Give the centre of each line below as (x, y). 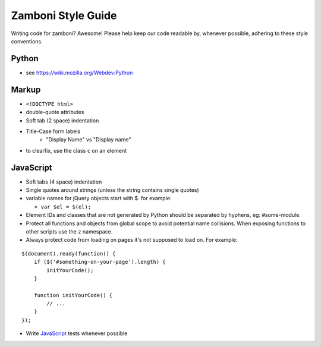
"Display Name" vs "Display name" (89, 140)
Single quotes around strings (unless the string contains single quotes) (112, 190)
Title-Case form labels (53, 131)
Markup (26, 89)
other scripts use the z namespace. (69, 231)
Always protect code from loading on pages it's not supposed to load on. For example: (132, 240)
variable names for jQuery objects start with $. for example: (99, 198)
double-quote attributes (55, 112)
